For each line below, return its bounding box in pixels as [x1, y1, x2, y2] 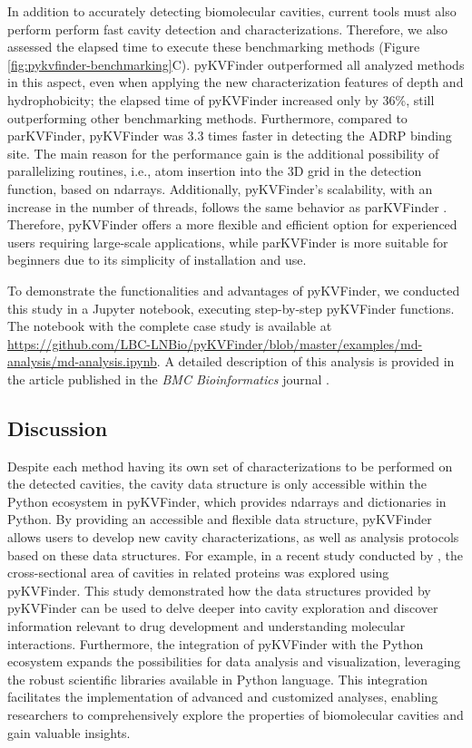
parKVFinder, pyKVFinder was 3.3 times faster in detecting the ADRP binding [7, 126, 452, 145]
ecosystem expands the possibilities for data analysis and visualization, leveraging [7, 652, 461, 671]
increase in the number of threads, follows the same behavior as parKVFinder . [7, 197, 447, 216]
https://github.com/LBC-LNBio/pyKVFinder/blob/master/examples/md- [7, 334, 423, 353]
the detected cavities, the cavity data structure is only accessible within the [7, 474, 428, 493]
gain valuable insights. [7, 723, 131, 742]
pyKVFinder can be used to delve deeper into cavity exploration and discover [7, 598, 438, 617]
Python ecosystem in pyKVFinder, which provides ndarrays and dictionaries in [7, 491, 447, 510]
